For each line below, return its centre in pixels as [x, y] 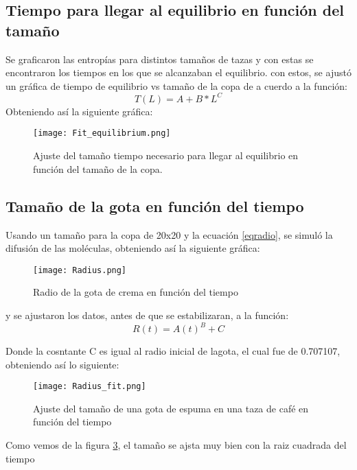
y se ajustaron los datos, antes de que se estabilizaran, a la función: [147, 315]
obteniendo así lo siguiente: [62, 364]
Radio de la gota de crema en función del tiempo [136, 292]
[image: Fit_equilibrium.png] [102, 133]
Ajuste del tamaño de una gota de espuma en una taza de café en [171, 408]
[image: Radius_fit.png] [90, 387]
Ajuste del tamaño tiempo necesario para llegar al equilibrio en [166, 155]
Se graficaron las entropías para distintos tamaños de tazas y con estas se [160, 59]
